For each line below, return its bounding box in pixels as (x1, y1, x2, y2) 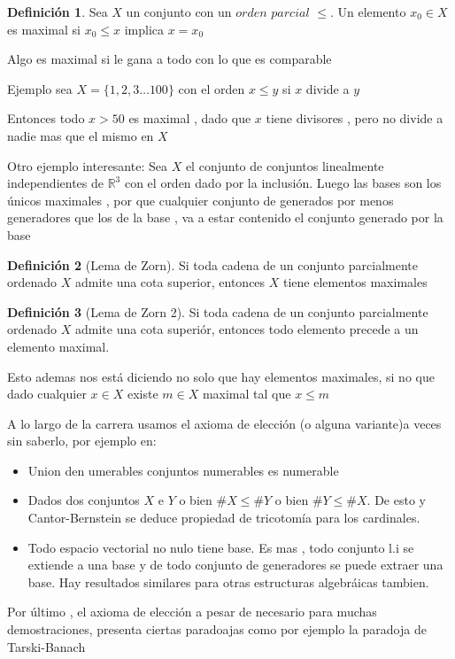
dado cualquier (7, 384, 87, 403)
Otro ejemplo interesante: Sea (7, 156, 167, 174)
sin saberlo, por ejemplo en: (7, 431, 157, 450)
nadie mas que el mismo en (7, 126, 154, 144)
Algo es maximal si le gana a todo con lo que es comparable (7, 50, 332, 68)
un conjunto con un (126, 3, 232, 20)
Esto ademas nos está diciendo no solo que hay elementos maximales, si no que (7, 367, 435, 385)
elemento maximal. (7, 337, 110, 355)
